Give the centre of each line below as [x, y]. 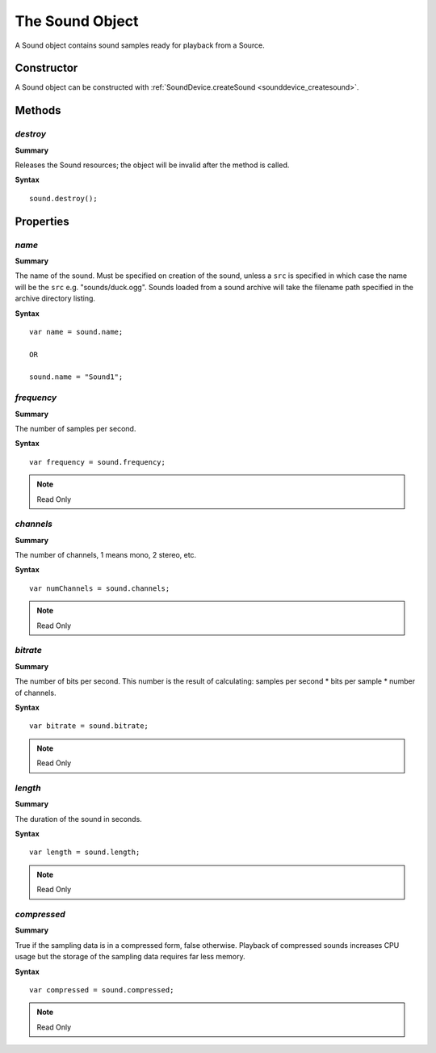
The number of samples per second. [75, 428]
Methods [38, 110]
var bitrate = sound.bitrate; [89, 726]
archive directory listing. [55, 298]
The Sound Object [77, 21]
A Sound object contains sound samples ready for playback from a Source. [140, 45]
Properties [42, 221]
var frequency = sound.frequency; [97, 462]
